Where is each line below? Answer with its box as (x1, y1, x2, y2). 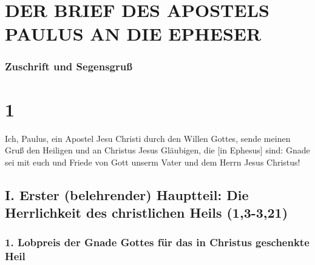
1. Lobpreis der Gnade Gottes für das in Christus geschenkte (5, 235, 310, 250)
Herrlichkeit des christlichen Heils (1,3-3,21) (5, 203, 288, 222)
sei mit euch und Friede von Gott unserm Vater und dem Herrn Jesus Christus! (5, 155, 300, 168)
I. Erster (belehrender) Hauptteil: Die (5, 185, 249, 204)
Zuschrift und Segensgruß (5, 59, 132, 74)
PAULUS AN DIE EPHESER (5, 21, 262, 46)
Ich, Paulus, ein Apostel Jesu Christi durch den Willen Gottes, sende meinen (5, 132, 291, 144)
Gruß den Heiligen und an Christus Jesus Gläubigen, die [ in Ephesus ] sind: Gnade (5, 144, 310, 156)
